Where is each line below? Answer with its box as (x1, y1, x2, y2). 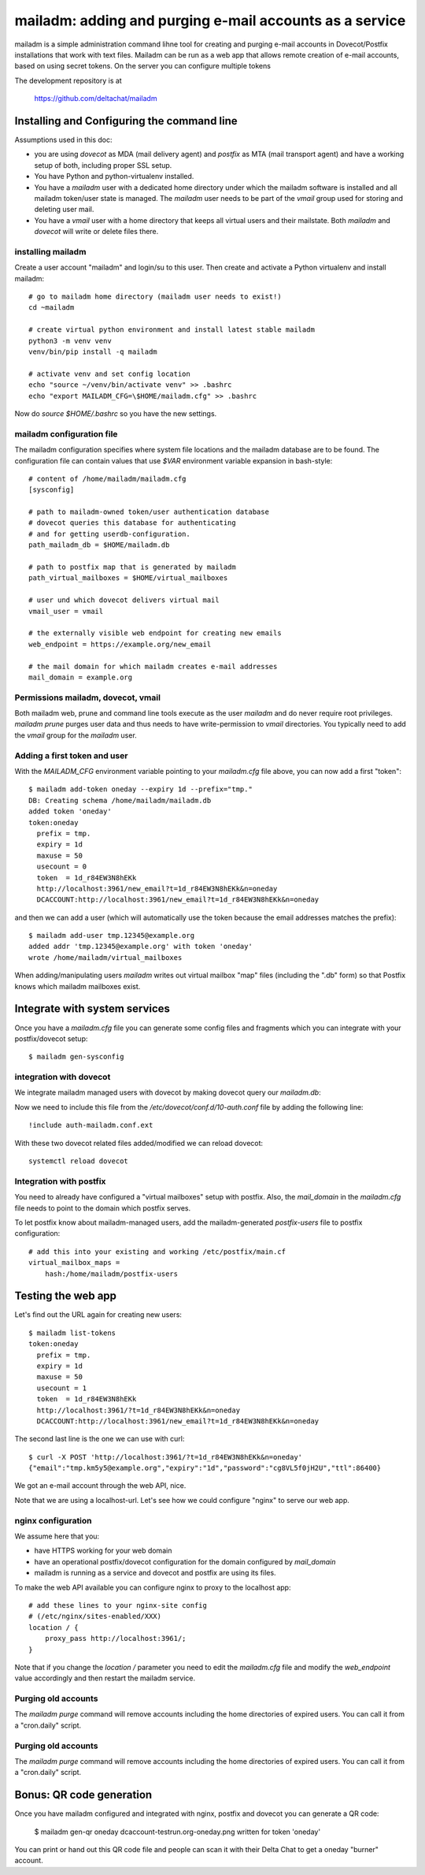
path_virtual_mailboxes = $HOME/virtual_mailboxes (28, 574, 228, 582)
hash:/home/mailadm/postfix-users (44, 1269, 179, 1278)
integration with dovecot (14, 1072, 111, 1083)
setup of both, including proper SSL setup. (34, 160, 172, 169)
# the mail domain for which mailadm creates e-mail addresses (28, 662, 278, 671)
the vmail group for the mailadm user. (14, 730, 137, 740)
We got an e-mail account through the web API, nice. (14, 1481, 187, 1490)
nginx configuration (14, 1515, 92, 1526)
